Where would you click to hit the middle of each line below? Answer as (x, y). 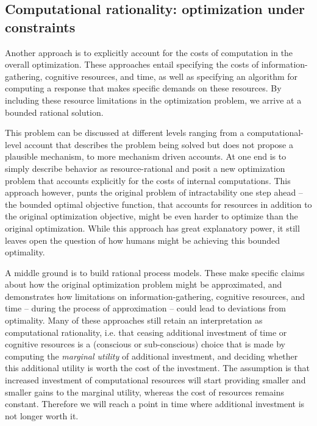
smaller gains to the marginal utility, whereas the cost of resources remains (145, 392)
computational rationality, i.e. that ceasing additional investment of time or (146, 332)
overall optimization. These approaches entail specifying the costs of (132, 64)
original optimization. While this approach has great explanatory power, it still (152, 228)
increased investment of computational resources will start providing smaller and (155, 380)
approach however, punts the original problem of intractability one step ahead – (154, 192)
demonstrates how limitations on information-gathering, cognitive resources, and (155, 296)
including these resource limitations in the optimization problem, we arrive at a (153, 100)
